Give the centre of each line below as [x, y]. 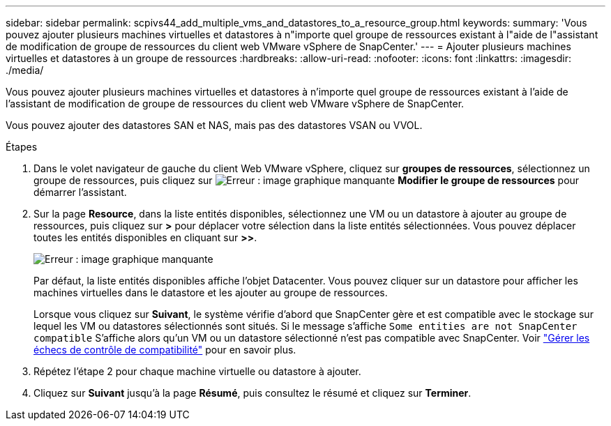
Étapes [22, 147]
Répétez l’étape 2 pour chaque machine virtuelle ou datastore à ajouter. [197, 371]
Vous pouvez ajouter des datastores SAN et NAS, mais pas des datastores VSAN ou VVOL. [214, 125]
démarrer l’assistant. [80, 192]
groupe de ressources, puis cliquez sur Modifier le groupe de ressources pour [307, 180]
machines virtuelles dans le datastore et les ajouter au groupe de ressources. [211, 292]
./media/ [25, 70]
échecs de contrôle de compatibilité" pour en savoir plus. [165, 350]
